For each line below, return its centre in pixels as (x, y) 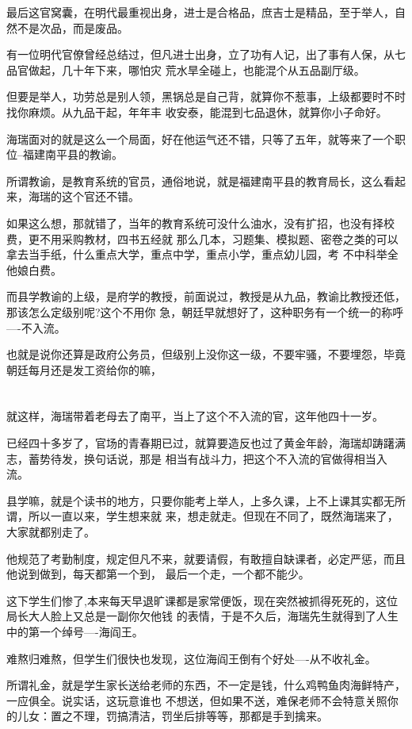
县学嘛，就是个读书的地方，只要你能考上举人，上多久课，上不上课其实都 (195, 500)
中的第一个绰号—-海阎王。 (75, 631)
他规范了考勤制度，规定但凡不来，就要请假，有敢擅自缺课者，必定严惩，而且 (206, 558)
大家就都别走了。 (51, 532)
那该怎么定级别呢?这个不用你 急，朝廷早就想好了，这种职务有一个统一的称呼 (205, 311)
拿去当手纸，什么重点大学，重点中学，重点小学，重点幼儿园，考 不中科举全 (202, 254)
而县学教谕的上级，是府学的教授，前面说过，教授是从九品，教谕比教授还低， (206, 296)
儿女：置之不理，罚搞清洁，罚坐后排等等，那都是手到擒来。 (172, 716)
